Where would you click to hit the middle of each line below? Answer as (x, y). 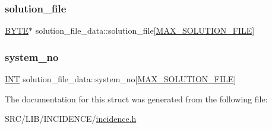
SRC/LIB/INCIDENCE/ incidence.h (71, 119)
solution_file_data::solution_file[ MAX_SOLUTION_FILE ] (145, 30)
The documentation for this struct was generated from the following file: (136, 99)
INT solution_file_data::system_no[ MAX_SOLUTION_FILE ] (121, 79)
